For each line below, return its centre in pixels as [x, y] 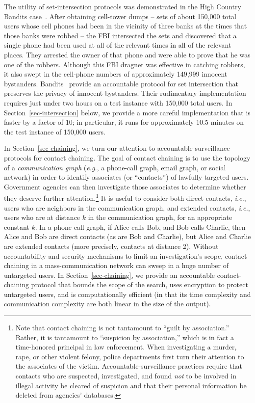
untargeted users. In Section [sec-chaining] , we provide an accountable [110, 275]
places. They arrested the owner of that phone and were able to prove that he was [127, 54]
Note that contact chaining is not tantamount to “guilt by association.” [122, 328]
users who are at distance [42, 217]
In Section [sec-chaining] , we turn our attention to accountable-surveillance [117, 148]
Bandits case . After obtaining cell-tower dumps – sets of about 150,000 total [120, 16]
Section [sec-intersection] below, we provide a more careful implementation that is [127, 112]
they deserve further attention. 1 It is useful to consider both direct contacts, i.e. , [125, 197]
